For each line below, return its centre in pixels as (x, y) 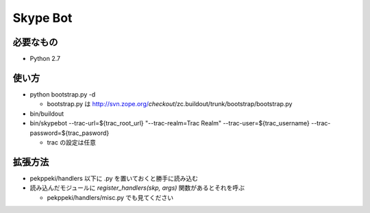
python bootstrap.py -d (63, 94)
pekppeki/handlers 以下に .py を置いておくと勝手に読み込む (114, 178)
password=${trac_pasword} (70, 133)
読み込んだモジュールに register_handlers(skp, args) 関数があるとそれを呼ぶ (137, 188)
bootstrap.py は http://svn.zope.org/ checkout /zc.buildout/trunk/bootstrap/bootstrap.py (170, 104)
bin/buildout (47, 114)
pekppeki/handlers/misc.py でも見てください (110, 197)
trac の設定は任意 (71, 142)
